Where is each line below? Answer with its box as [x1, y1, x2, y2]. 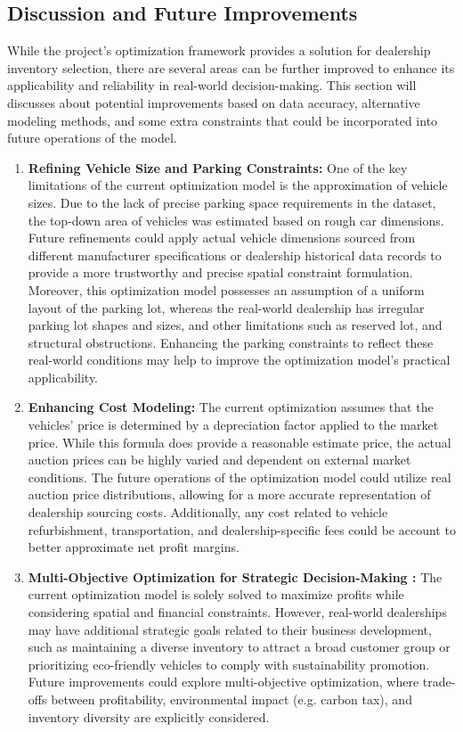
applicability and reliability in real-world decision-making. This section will [7, 76, 417, 95]
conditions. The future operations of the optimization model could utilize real [28, 467, 451, 486]
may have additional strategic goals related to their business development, [28, 620, 432, 638]
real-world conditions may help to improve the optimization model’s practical [28, 350, 451, 369]
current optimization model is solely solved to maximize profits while [28, 585, 404, 604]
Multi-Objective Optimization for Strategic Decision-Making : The [28, 567, 443, 586]
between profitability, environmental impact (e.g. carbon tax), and [51, 689, 412, 708]
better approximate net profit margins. [28, 538, 240, 556]
